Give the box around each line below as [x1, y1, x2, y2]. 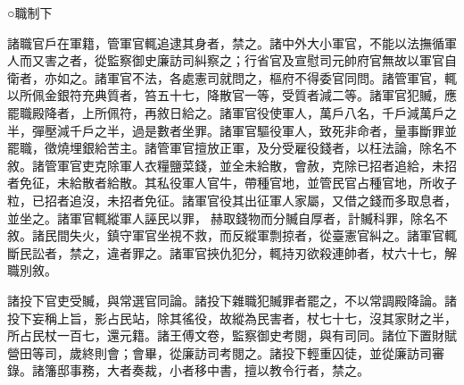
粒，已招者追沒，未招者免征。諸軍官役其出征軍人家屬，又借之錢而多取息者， [7, 190, 457, 209]
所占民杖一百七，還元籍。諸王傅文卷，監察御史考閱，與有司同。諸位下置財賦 [7, 326, 457, 345]
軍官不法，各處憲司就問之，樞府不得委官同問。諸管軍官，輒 [106, 68, 457, 87]
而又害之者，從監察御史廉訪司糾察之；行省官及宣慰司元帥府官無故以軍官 [19, 51, 444, 70]
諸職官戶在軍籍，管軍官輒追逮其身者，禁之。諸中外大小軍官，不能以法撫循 [7, 33, 444, 52]
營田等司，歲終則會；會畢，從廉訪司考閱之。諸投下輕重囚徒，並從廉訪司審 [7, 343, 444, 362]
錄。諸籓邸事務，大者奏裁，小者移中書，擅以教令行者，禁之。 [7, 361, 369, 380]
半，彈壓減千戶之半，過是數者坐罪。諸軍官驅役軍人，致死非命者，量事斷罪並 [7, 121, 457, 139]
